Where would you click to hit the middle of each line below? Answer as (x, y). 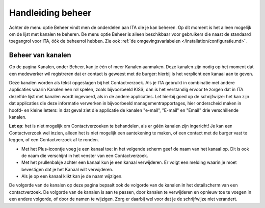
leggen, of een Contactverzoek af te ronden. (54, 140)
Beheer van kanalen (40, 55)
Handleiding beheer (50, 13)
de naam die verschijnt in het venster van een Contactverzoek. (85, 156)
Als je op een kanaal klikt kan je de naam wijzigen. (72, 176)
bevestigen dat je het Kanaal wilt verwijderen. (67, 169)
